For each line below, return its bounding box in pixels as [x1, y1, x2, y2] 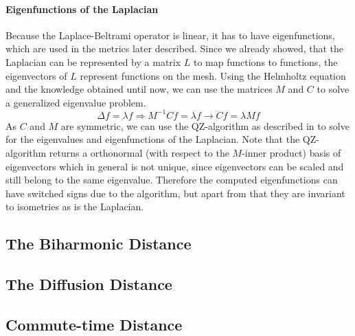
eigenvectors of [5, 68, 67, 82]
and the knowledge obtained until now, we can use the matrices [5, 82, 273, 96]
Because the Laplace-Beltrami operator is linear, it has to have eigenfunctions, [5, 27, 335, 42]
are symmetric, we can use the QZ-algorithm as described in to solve [60, 118, 350, 133]
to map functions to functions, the [193, 54, 338, 69]
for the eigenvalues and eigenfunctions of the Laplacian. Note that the [5, 132, 300, 146]
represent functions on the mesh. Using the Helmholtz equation [80, 68, 346, 82]
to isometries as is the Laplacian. [5, 199, 144, 214]
